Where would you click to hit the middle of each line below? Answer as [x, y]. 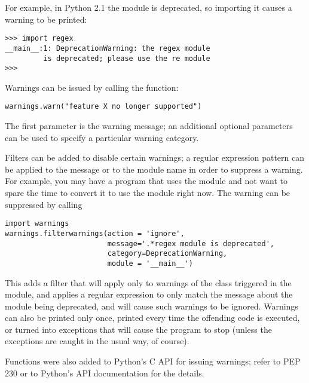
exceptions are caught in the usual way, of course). [97, 341]
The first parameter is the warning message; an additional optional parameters [149, 126]
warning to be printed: [46, 19]
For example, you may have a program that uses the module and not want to [146, 181]
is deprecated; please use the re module [127, 58]
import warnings [37, 224]
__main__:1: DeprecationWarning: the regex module [108, 48]
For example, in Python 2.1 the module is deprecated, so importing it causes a [149, 7]
